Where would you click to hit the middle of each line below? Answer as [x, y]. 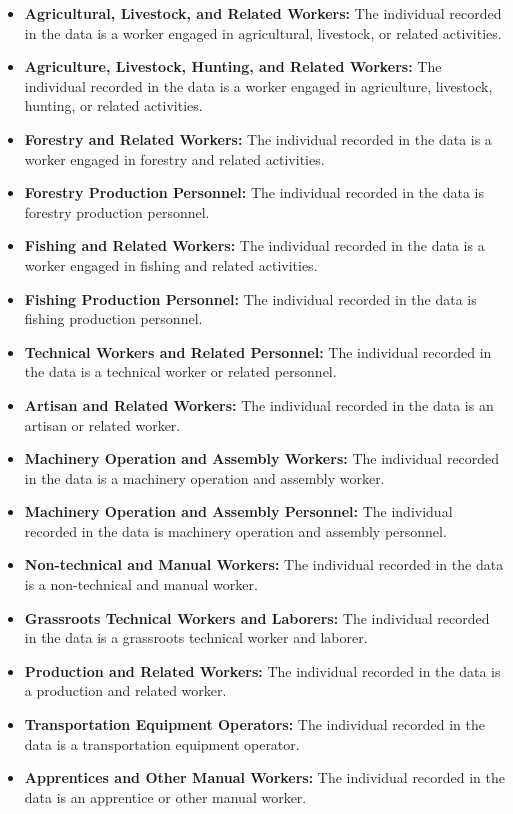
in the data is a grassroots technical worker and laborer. [196, 637]
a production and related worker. [125, 690]
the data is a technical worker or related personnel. [180, 371]
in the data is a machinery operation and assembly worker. [204, 477]
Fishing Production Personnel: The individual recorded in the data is [250, 298]
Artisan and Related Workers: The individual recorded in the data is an [259, 404]
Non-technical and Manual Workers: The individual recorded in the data [264, 564]
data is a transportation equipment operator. [162, 743]
